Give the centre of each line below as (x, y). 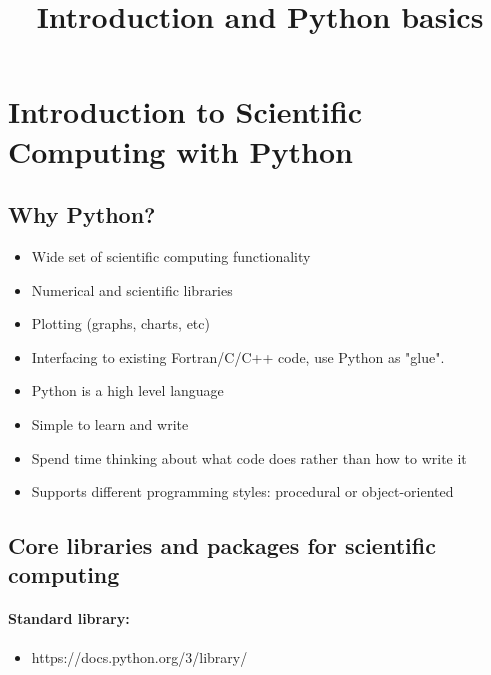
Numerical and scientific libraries (132, 289)
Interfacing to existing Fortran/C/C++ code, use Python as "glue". (238, 356)
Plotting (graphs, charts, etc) (120, 323)
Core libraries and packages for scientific (222, 545)
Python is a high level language (127, 390)
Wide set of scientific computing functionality (171, 255)
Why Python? (82, 214)
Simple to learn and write (110, 423)
